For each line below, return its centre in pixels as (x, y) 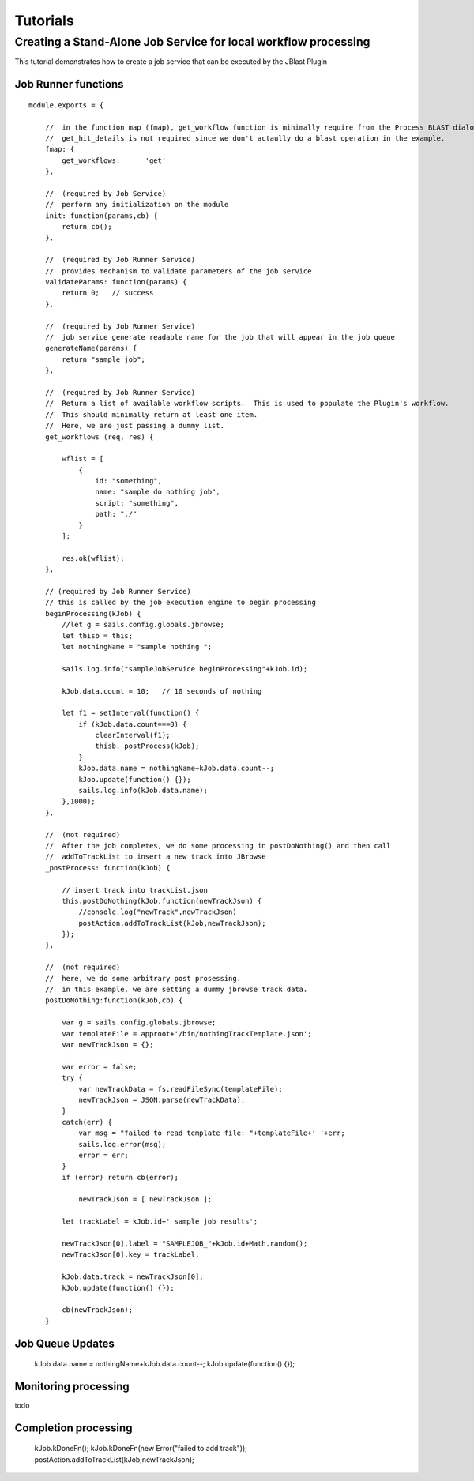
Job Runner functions (69, 84)
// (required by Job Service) (105, 193)
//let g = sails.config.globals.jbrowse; (143, 625)
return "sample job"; (104, 359)
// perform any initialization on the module (137, 205)
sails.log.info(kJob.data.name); (143, 791)
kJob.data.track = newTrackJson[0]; (133, 1277)
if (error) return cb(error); (120, 1177)
